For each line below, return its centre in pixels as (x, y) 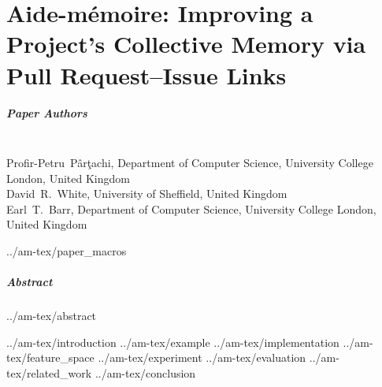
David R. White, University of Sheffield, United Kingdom (147, 193)
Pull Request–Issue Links (146, 74)
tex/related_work (49, 372)
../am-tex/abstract (52, 316)
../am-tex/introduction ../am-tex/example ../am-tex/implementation (173, 342)
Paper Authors (47, 113)
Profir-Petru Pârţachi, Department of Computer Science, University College (190, 162)
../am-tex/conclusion (145, 372)
